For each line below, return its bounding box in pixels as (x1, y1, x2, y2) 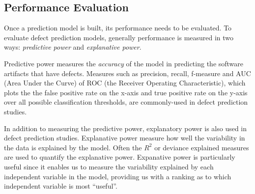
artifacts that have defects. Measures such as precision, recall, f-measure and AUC (4, 68, 251, 78)
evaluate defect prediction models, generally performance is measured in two (4, 32, 234, 42)
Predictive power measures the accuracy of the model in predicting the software (4, 58, 244, 68)
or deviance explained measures (154, 142, 249, 152)
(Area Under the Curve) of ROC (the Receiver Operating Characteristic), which (4, 78, 246, 88)
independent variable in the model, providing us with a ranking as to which (4, 171, 231, 181)
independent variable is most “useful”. (4, 181, 117, 191)
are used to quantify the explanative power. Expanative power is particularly (4, 152, 235, 162)
